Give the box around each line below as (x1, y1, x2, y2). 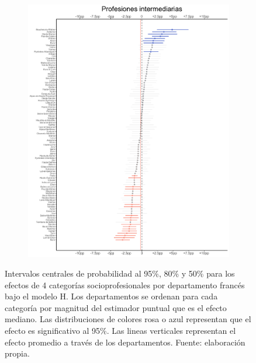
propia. (5, 347, 30, 359)
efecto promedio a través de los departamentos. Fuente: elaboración (5, 336, 245, 348)
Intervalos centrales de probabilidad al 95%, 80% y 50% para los (5, 267, 235, 280)
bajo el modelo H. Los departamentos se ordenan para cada (5, 290, 218, 302)
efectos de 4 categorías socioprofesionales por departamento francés (5, 278, 245, 291)
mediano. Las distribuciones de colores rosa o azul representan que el (5, 313, 251, 325)
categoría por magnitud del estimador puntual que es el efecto (5, 301, 227, 313)
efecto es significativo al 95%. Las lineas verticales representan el (5, 324, 236, 336)
